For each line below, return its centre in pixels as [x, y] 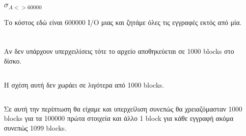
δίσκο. [13, 60]
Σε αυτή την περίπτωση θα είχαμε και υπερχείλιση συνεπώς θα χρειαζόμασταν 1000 [123, 108]
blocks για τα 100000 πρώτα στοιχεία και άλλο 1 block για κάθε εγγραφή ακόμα [119, 118]
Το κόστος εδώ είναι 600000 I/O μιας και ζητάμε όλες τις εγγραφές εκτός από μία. [123, 22]
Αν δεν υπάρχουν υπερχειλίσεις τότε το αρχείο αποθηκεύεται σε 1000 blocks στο [119, 51]
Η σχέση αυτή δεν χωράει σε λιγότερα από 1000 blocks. [84, 84]
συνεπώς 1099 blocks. [35, 127]
